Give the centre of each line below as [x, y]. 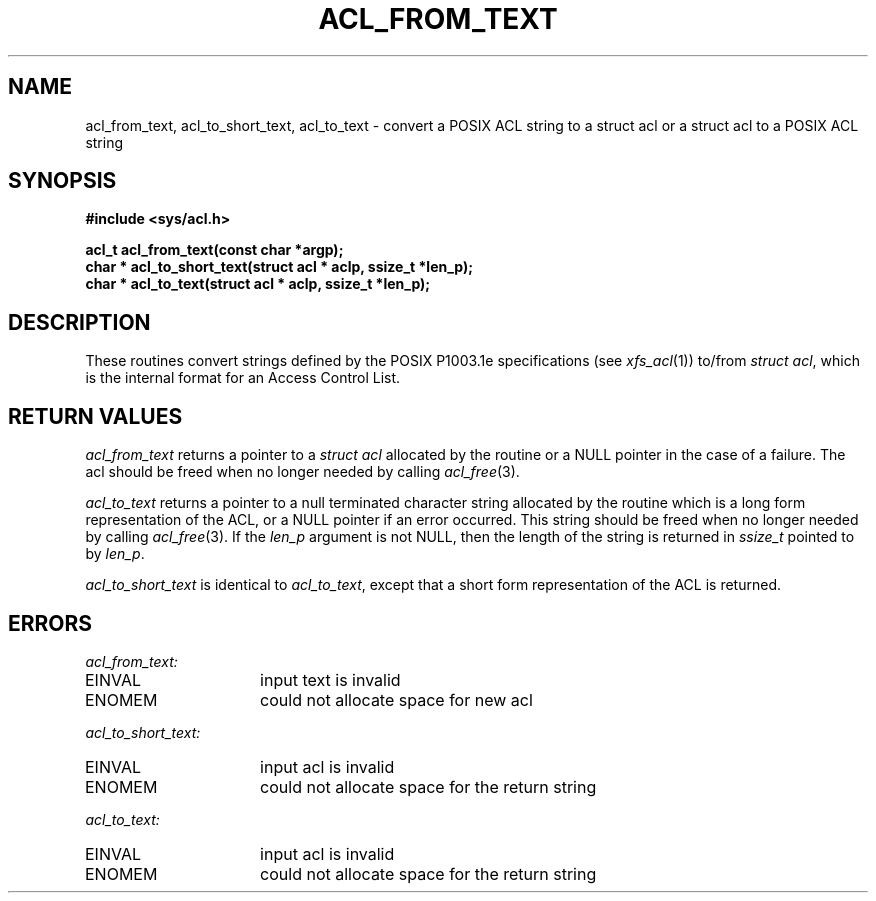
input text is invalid [330, 679]
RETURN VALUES [95, 416]
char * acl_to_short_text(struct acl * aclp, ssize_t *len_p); [279, 267]
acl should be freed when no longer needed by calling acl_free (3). [302, 472]
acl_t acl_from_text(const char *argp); [214, 250]
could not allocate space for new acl [396, 699]
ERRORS [50, 623]
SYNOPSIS [62, 181]
